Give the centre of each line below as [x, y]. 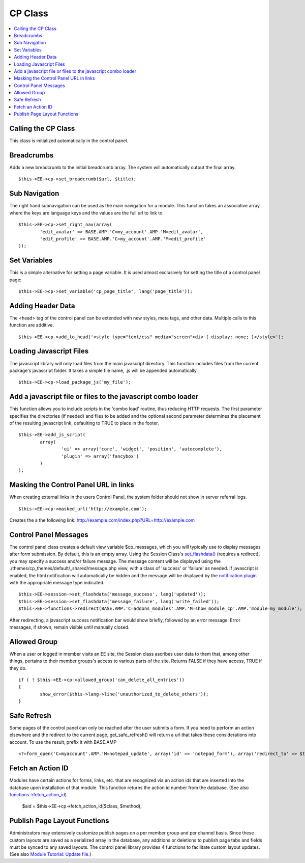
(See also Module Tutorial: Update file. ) [50, 854]
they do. [18, 668]
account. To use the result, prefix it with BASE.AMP [63, 742]
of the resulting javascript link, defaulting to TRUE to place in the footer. [84, 423]
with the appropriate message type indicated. [57, 582]
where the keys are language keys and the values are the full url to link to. [86, 213]
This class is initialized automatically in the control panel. [69, 141]
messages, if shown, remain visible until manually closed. [69, 627]
